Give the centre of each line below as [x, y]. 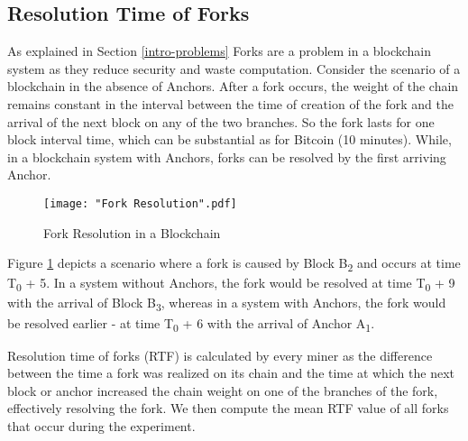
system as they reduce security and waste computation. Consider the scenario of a [234, 68]
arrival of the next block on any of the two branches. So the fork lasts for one [221, 121]
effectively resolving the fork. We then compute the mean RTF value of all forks [228, 408]
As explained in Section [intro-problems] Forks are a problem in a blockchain [220, 51]
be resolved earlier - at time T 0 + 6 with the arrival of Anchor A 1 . [191, 324]
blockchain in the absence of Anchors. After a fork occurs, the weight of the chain [233, 86]
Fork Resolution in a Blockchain [132, 232]
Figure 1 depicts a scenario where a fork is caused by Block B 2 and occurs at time [234, 264]
